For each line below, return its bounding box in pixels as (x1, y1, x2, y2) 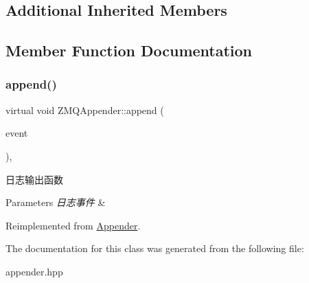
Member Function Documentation (5, 40, 253, 61)
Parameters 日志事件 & (5, 195, 106, 210)
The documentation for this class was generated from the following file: (5, 241, 304, 256)
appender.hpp (5, 264, 63, 278)
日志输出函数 (5, 172, 63, 186)
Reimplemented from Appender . (5, 218, 141, 232)
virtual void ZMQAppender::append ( (5, 102, 164, 117)
